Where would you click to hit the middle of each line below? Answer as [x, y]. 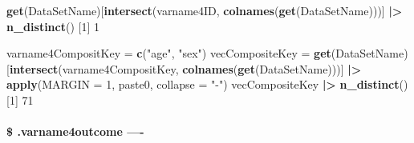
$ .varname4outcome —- [75, 131]
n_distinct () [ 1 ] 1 [53, 26]
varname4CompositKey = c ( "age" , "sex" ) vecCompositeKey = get [169, 53]
